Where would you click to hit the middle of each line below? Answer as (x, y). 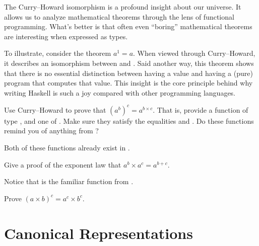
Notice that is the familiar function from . (69, 181)
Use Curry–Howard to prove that (55, 109)
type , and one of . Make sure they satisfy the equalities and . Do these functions (129, 120)
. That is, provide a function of (201, 109)
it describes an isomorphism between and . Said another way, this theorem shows (129, 63)
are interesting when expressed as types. (66, 36)
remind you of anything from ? (51, 131)
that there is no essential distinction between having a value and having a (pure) (128, 73)
